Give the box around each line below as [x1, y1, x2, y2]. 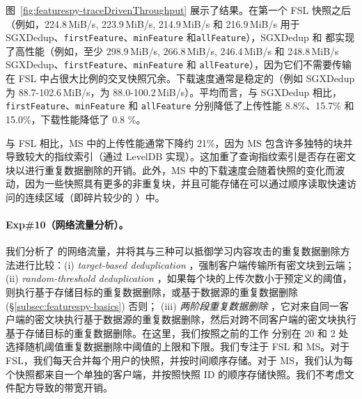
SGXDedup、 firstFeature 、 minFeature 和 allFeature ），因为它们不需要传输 [6, 57, 352, 72]
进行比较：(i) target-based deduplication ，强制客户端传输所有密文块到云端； [15, 257, 355, 272]
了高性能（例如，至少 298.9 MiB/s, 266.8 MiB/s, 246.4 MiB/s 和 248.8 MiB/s [6, 43, 339, 58]
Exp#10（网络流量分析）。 [6, 217, 129, 232]
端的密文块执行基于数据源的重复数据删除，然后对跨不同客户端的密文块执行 [15, 312, 356, 327]
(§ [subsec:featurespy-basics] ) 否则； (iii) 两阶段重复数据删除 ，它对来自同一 [6, 298, 339, 313]
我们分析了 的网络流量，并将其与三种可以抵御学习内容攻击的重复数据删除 [6, 244, 340, 258]
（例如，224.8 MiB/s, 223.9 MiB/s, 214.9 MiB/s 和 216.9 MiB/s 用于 [6, 16, 300, 31]
